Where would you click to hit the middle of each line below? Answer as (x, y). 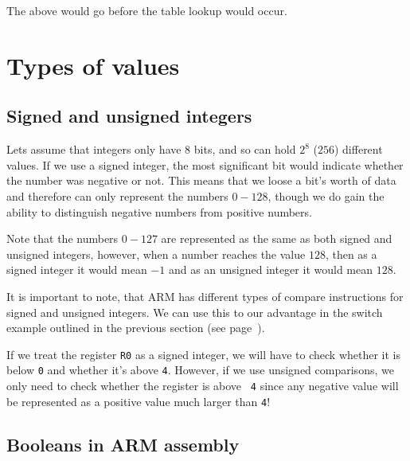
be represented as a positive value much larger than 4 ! (139, 401)
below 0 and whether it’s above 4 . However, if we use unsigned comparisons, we (200, 370)
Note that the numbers (62, 238)
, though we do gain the (326, 195)
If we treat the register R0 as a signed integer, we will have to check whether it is (204, 354)
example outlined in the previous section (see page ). (136, 328)
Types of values (93, 65)
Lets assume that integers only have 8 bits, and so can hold (151, 149)
